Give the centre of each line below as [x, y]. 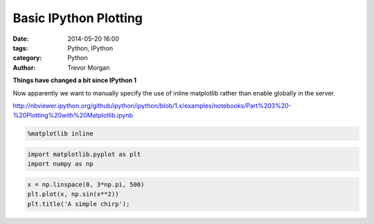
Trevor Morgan [89, 67]
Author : [24, 67]
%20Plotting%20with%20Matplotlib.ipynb [73, 115]
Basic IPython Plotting [78, 18]
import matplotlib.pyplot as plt [84, 154]
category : [27, 58]
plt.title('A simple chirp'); [79, 204]
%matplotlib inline [60, 134]
